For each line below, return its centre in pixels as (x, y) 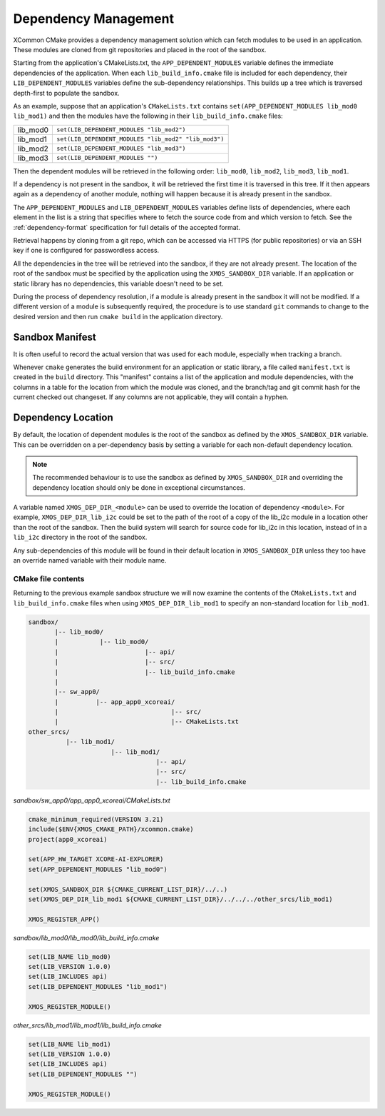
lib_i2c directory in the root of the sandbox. (80, 537)
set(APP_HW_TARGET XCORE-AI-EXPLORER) (96, 859)
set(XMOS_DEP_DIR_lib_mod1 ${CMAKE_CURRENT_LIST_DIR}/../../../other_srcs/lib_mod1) (180, 899)
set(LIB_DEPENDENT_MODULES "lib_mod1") (98, 986)
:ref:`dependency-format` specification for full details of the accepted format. (127, 227)
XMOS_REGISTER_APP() (64, 919)
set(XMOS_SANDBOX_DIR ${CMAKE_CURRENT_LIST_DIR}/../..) (128, 889)
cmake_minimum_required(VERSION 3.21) (96, 819)
